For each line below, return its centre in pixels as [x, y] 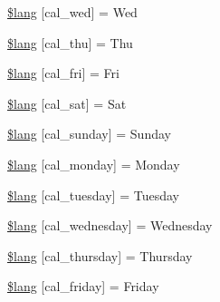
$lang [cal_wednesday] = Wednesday [110, 225]
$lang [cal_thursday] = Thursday [100, 255]
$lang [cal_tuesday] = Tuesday [93, 195]
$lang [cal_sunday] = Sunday [89, 134]
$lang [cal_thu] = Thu [70, 42]
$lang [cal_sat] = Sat [67, 103]
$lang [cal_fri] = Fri [63, 73]
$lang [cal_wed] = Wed [72, 12]
